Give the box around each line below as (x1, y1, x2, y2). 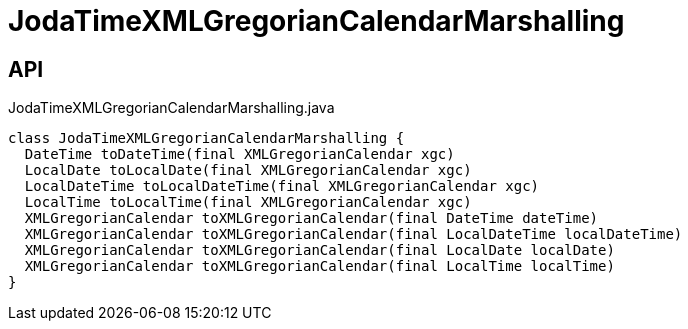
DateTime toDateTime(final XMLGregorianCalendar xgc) (24, 146, 455, 163)
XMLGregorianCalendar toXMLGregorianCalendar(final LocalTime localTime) (24, 258, 615, 275)
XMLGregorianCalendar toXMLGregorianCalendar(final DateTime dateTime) (24, 210, 599, 227)
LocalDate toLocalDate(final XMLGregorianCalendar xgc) (24, 162, 472, 179)
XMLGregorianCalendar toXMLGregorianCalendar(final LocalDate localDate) (24, 242, 615, 259)
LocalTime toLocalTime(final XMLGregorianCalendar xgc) (24, 194, 472, 211)
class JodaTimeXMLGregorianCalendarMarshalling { (8, 130, 405, 147)
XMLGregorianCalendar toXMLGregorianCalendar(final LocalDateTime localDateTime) (24, 226, 683, 243)
